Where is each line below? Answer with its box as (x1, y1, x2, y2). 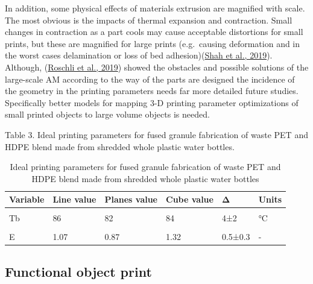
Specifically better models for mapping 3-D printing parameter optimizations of (5, 96, 299, 109)
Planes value (104, 193, 157, 206)
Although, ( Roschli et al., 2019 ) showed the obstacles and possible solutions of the (5, 60, 309, 73)
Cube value (166, 193, 213, 206)
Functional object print (5, 262, 152, 280)
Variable (9, 193, 45, 206)
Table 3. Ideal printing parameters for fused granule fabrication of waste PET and (5, 128, 308, 140)
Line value (52, 193, 96, 206)
